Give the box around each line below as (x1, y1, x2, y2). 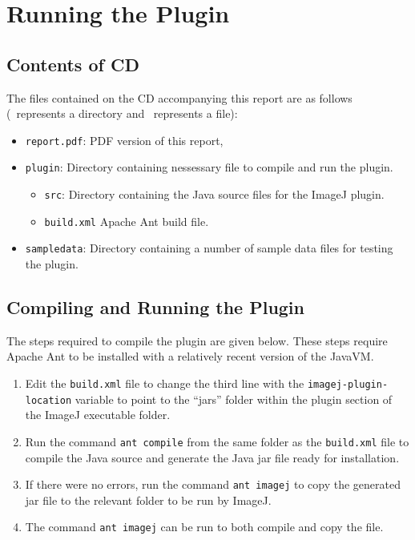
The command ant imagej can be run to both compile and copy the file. (25, 518, 384, 535)
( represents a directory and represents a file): (6, 105, 238, 122)
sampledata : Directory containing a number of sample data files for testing (25, 240, 393, 256)
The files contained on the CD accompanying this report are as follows (6, 89, 353, 106)
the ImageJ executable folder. (25, 406, 171, 423)
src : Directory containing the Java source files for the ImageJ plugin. (44, 186, 385, 203)
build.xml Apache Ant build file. (44, 212, 209, 229)
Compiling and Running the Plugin (6, 295, 304, 320)
